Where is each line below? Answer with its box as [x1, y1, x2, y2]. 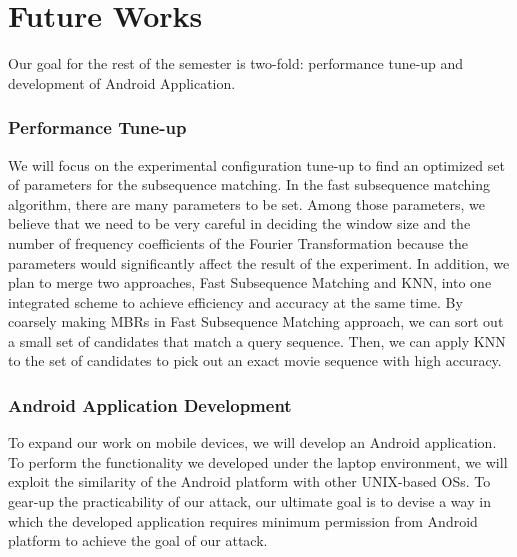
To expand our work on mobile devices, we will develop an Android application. [8, 432, 497, 453]
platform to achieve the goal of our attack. [8, 530, 268, 551]
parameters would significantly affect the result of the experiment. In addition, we [8, 252, 510, 273]
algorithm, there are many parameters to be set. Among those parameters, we [8, 193, 485, 214]
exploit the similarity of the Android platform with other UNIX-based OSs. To [8, 471, 491, 492]
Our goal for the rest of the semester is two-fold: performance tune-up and [8, 53, 464, 74]
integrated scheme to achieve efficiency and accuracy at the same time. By [8, 291, 463, 312]
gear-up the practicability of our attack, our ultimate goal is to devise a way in [8, 491, 491, 512]
